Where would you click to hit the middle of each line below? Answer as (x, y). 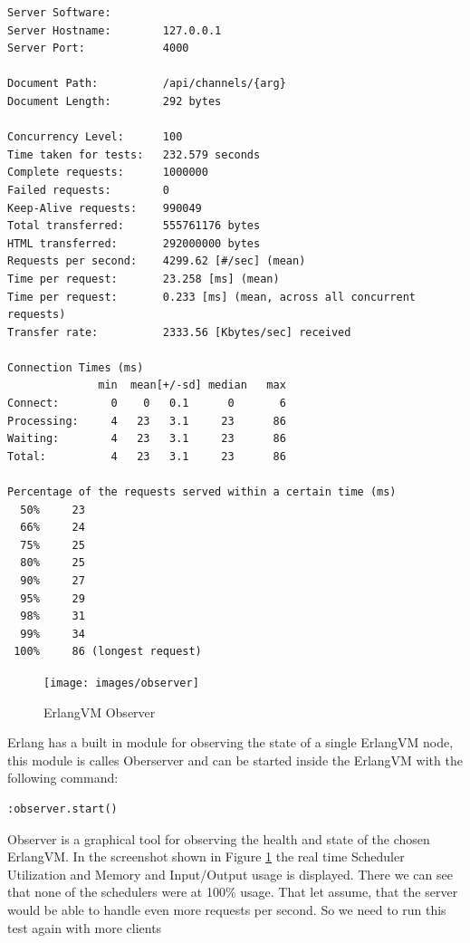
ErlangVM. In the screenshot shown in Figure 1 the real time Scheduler (206, 856)
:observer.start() (62, 809)
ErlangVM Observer (100, 712)
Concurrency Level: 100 (95, 137)
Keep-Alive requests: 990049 (105, 208)
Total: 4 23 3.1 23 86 (147, 456)
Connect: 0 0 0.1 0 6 (147, 404)
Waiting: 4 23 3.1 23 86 (147, 439)
